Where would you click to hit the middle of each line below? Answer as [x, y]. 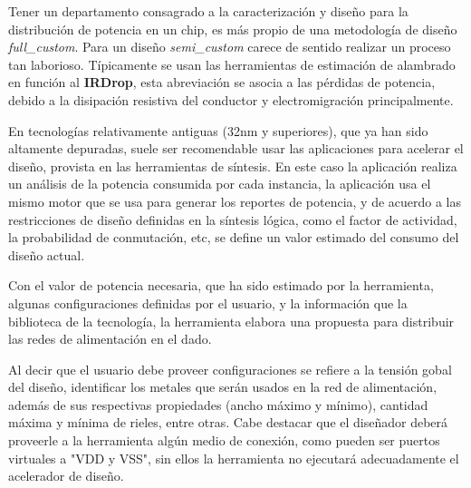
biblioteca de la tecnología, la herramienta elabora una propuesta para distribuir [231, 321]
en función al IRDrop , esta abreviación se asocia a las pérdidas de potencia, [222, 82]
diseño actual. [47, 254]
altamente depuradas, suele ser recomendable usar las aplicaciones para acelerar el [236, 148]
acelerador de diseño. [66, 476]
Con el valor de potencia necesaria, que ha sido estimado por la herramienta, [221, 285]
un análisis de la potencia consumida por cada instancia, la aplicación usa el [220, 184]
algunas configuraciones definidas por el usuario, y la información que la [208, 303]
